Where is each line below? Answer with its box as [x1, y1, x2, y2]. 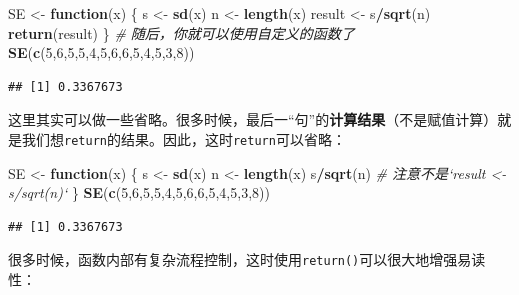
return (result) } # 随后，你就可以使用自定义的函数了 [8, 22, 355, 43]
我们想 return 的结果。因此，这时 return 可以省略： [21, 128, 346, 149]
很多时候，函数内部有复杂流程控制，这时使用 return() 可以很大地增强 [8, 249, 458, 270]
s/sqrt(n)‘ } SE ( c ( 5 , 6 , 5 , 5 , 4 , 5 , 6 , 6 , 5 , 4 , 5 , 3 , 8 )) [8, 182, 270, 203]
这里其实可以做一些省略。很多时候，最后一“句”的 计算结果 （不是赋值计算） [8, 109, 498, 130]
